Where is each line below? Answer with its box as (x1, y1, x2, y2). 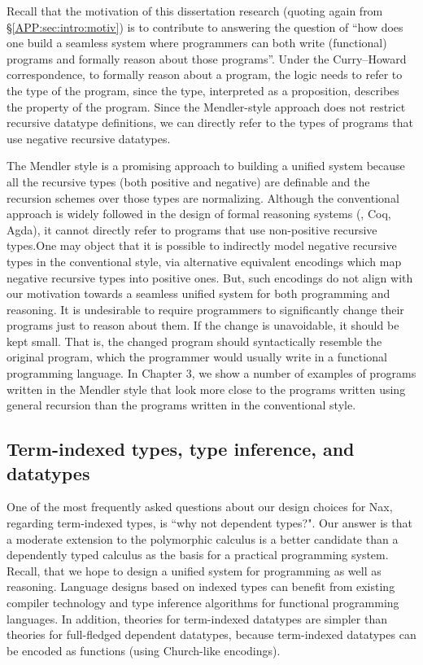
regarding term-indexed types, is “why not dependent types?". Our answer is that (7, 514, 412, 532)
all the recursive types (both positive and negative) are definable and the (7, 173, 370, 190)
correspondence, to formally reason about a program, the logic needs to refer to (7, 66, 403, 83)
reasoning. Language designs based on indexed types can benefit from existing (7, 578, 395, 595)
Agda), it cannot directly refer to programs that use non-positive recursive (7, 221, 377, 238)
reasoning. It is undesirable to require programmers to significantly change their (7, 300, 404, 317)
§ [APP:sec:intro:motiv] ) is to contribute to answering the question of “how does (7, 18, 403, 35)
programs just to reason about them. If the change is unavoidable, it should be (7, 317, 399, 334)
